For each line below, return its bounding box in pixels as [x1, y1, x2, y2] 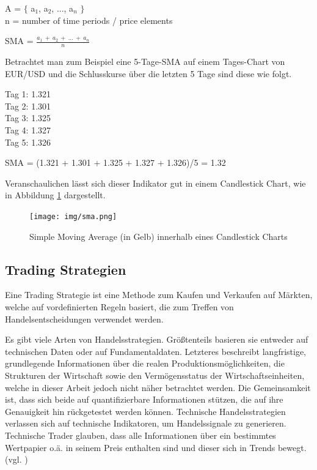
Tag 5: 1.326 [5, 135, 51, 148]
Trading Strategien [5, 259, 126, 278]
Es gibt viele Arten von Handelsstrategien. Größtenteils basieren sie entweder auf [5, 333, 308, 346]
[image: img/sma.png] [29, 212, 117, 221]
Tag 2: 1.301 [5, 99, 51, 112]
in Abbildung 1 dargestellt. [5, 188, 106, 201]
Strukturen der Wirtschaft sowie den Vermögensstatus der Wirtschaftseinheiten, [5, 368, 305, 381]
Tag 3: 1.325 [5, 111, 51, 124]
